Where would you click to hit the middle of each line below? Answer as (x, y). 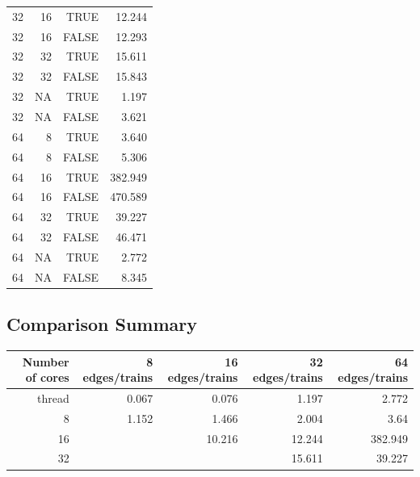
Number (46, 361)
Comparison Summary (102, 324)
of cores (47, 377)
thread (53, 397)
